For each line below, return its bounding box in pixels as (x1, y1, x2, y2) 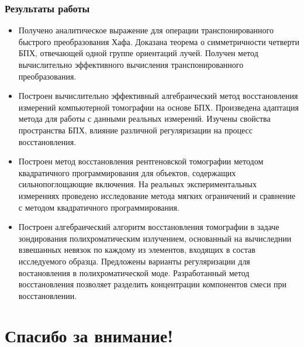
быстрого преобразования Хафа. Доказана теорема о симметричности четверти (18, 35, 299, 47)
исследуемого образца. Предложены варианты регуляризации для (18, 255, 250, 267)
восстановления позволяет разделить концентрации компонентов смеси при (18, 278, 287, 290)
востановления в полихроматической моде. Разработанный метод (18, 266, 250, 279)
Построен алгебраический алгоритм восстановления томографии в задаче (18, 221, 279, 233)
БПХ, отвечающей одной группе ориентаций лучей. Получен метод (18, 47, 258, 59)
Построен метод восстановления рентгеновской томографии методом (18, 155, 264, 167)
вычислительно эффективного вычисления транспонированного (18, 59, 244, 70)
